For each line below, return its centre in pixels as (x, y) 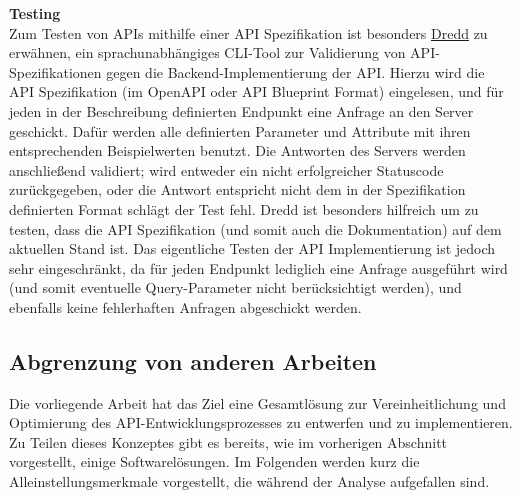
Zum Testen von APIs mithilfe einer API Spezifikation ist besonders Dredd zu (248, 32)
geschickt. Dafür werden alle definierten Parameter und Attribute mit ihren (240, 130)
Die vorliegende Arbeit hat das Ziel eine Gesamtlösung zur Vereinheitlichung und (257, 402)
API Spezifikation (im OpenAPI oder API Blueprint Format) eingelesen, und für (256, 91)
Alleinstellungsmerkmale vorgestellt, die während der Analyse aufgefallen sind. (249, 481)
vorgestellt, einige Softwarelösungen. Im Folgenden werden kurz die (214, 461)
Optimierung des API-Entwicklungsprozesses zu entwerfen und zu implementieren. (261, 422)
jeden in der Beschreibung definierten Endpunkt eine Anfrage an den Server (241, 110)
